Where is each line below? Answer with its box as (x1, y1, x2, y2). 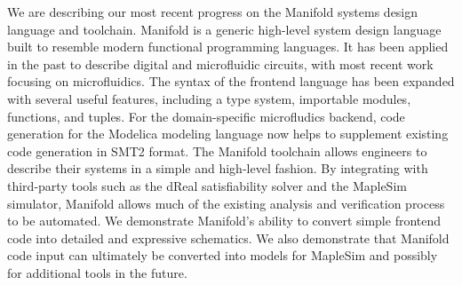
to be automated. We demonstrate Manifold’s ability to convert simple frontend (7, 211, 442, 230)
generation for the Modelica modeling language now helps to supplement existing (7, 124, 449, 143)
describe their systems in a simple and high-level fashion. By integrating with (7, 159, 428, 178)
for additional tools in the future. (7, 263, 187, 281)
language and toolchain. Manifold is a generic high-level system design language (7, 20, 442, 38)
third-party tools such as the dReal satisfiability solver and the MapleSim (7, 176, 407, 194)
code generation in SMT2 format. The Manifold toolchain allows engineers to (7, 141, 427, 160)
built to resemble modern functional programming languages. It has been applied (7, 37, 449, 56)
